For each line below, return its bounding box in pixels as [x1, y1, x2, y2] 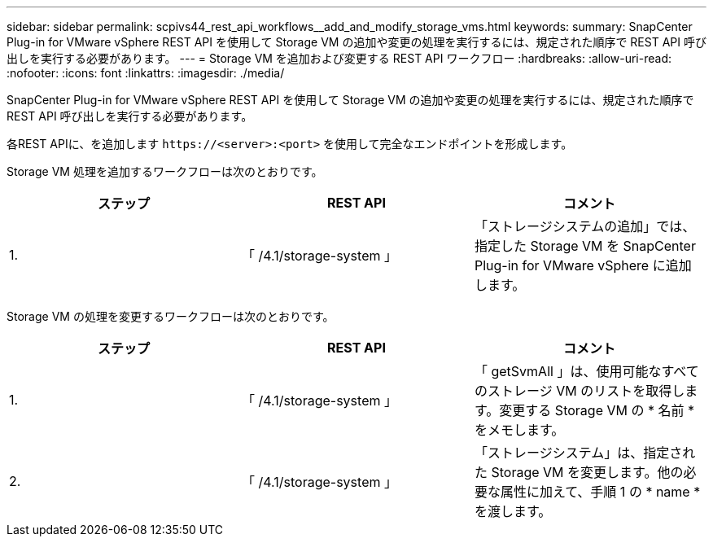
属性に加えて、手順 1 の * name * [500, 484, 701, 500]
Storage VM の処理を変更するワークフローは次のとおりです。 [7, 309, 335, 323]
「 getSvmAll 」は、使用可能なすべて [474, 363, 699, 379]
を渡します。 [474, 503, 552, 519]
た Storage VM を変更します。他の [474, 464, 684, 480]
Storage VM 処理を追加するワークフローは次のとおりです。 [7, 164, 323, 178]
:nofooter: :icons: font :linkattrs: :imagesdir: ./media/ [7, 66, 285, 80]
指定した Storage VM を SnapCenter [474, 238, 696, 254]
